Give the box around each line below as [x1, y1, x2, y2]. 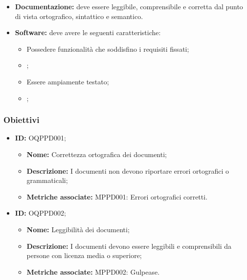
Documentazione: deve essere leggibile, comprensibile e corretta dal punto [15, 1, 243, 11]
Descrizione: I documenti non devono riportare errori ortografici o [26, 165, 229, 176]
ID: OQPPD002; [15, 208, 66, 218]
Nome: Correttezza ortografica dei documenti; [26, 149, 167, 159]
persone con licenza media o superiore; [26, 250, 142, 260]
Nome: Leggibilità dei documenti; [26, 224, 130, 234]
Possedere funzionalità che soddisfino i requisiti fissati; [26, 43, 189, 54]
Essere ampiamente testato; [26, 76, 109, 86]
